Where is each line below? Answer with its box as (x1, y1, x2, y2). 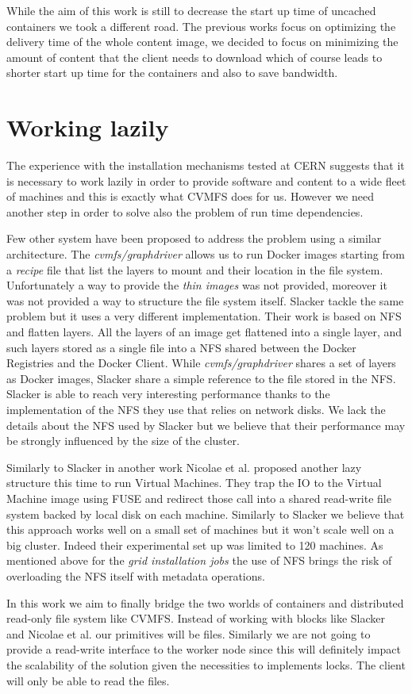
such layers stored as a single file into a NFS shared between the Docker (6, 339, 356, 355)
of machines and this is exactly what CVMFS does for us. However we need (6, 188, 374, 205)
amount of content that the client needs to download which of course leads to (6, 48, 383, 65)
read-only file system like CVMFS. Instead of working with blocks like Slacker (6, 610, 385, 627)
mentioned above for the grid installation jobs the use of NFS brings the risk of (6, 552, 392, 569)
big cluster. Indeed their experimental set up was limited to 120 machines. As (6, 536, 383, 553)
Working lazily (6, 111, 169, 144)
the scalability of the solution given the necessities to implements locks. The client (6, 656, 406, 673)
